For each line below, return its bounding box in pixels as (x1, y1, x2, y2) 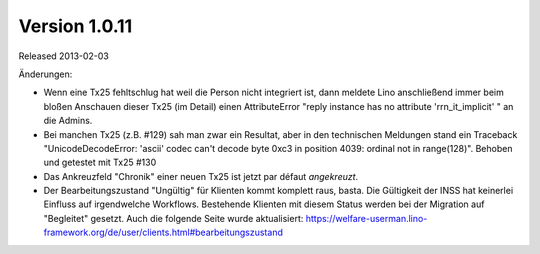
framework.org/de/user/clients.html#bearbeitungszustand (43, 226, 284, 239)
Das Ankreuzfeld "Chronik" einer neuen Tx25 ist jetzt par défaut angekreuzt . (43, 170, 359, 182)
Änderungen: (18, 68, 73, 80)
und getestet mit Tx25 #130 (43, 156, 157, 169)
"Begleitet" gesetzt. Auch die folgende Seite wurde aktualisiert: (43, 212, 304, 224)
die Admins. (43, 115, 93, 127)
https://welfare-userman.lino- (305, 212, 428, 224)
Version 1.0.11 (18, 15, 133, 37)
